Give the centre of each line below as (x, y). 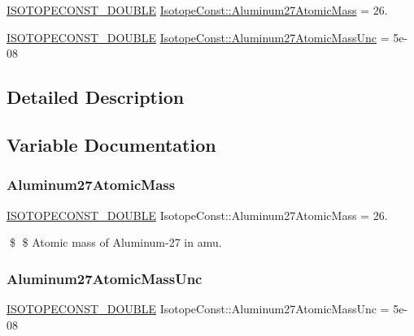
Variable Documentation (111, 144)
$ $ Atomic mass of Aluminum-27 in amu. (115, 242)
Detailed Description (96, 97)
